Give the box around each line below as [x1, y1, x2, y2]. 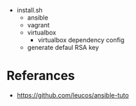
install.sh [16, 6, 43, 14]
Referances [6, 68, 75, 84]
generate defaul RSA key [27, 44, 100, 51]
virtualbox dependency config [37, 36, 125, 44]
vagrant [27, 21, 50, 29]
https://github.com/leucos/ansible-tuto [16, 91, 129, 99]
